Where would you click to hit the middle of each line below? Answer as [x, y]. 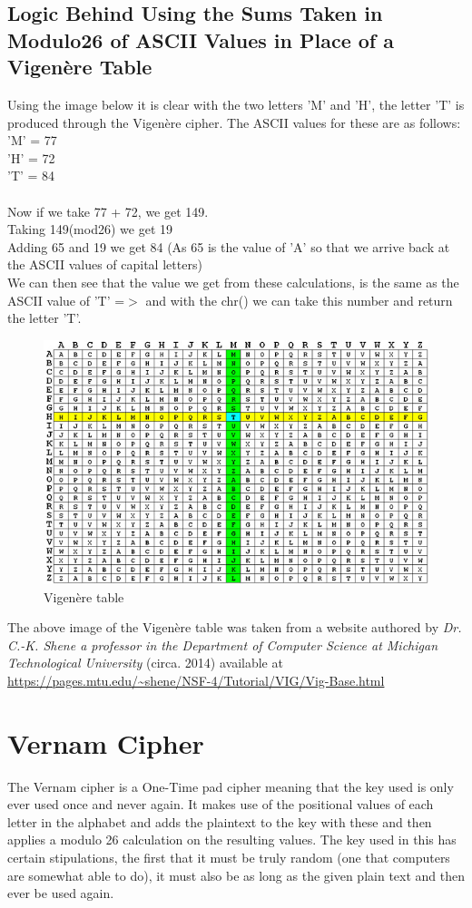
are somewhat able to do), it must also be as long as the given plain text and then [236, 875]
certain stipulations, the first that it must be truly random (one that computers [229, 857]
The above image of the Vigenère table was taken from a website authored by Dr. [235, 627]
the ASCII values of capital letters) [105, 264]
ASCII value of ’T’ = [66, 300]
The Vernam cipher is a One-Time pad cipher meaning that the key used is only [231, 786]
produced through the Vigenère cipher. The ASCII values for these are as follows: [234, 122]
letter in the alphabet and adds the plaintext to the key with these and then [220, 821]
